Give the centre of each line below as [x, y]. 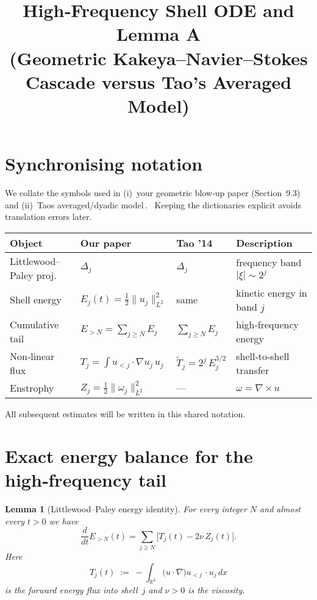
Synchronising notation [104, 164]
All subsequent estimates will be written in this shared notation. [125, 414]
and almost [280, 508]
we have [64, 521]
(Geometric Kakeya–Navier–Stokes [158, 58]
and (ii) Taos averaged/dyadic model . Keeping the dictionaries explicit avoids [153, 204]
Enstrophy [32, 388]
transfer [253, 370]
